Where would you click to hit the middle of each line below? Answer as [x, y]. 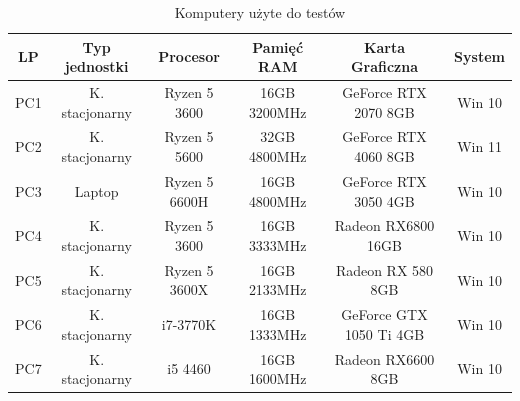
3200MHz [277, 111]
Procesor [189, 56]
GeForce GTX [384, 314]
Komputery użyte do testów [260, 12]
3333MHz [277, 244]
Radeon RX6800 [384, 225]
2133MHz [277, 289]
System [479, 56]
